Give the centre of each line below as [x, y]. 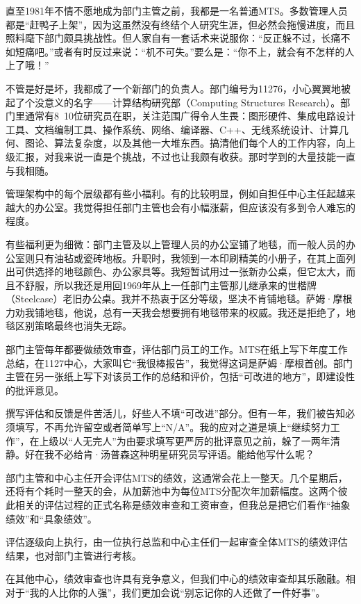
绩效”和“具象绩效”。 [51, 518]
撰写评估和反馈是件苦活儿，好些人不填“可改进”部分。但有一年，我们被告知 [176, 413]
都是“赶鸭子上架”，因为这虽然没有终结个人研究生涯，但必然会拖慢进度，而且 [180, 24]
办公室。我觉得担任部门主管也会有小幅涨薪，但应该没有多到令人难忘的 [195, 207]
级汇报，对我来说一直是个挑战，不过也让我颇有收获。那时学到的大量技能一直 [180, 156]
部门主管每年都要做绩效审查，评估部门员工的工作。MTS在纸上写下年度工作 [177, 349]
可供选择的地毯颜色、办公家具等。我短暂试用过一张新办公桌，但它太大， [180, 271]
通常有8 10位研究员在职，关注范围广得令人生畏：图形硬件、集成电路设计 [190, 116]
